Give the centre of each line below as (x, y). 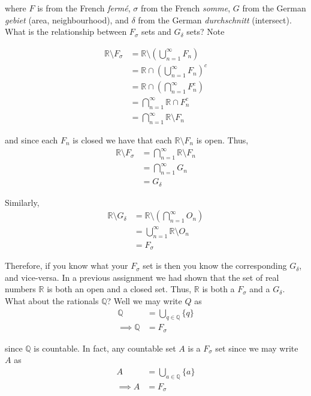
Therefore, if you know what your (67, 265)
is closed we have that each (122, 140)
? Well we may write (144, 300)
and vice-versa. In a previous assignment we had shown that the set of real (142, 277)
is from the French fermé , (84, 8)
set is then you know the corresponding (215, 265)
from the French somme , (185, 8)
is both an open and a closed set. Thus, (119, 289)
